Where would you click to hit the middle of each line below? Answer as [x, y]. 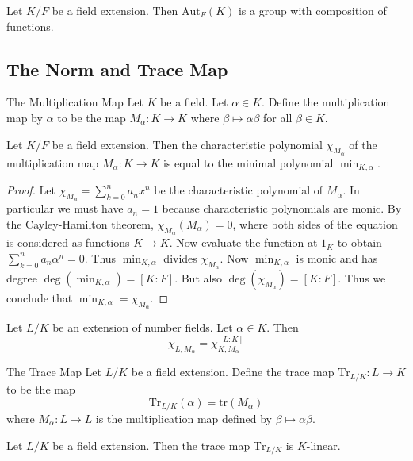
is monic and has [337, 257]
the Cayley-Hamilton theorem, [80, 224]
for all [278, 117]
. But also [198, 278]
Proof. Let [31, 190]
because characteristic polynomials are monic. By [282, 208]
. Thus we [362, 278]
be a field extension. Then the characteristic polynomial [187, 144]
